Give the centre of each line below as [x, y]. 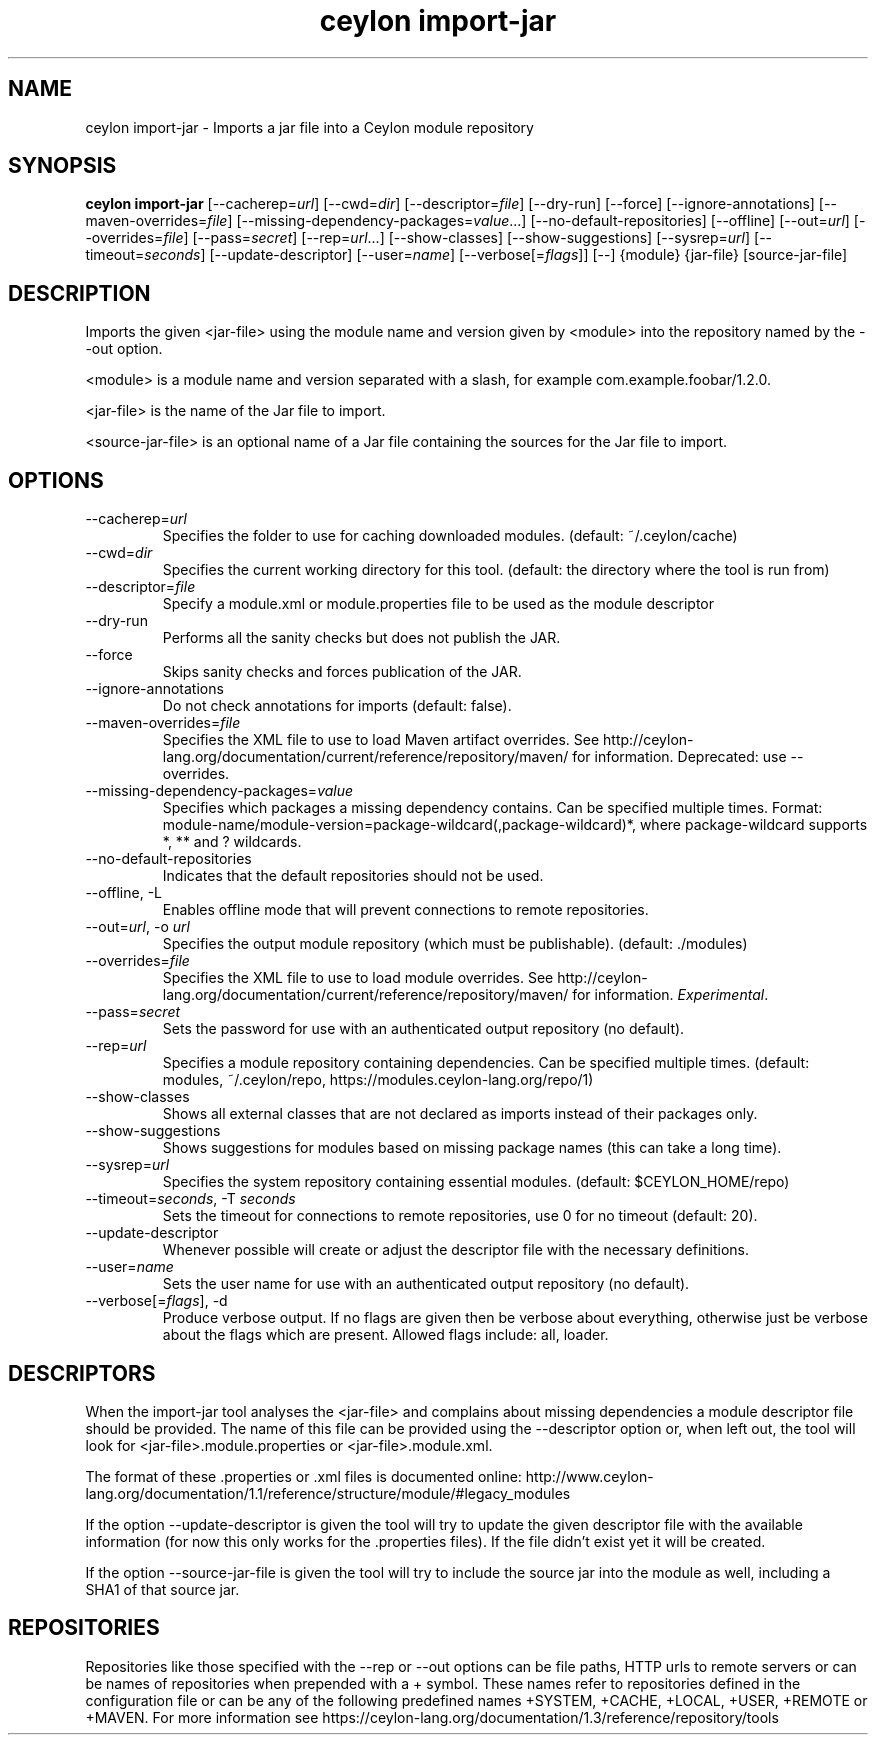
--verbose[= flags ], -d [156, 1301]
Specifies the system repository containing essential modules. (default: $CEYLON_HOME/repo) [476, 1182]
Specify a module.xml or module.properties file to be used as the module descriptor [438, 604]
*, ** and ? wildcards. [232, 842]
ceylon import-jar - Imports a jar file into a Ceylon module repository [309, 127]
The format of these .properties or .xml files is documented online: [303, 1476]
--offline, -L [124, 893]
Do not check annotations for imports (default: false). [337, 706]
